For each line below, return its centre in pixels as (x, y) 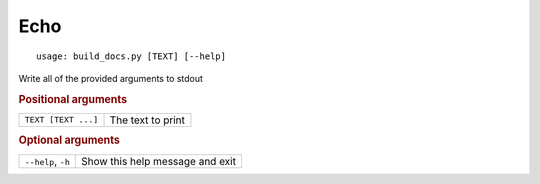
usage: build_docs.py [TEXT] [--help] (131, 56)
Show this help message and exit (158, 161)
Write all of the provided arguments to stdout (111, 78)
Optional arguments (69, 140)
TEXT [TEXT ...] (61, 120)
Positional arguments (73, 99)
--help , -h (47, 161)
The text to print (147, 120)
